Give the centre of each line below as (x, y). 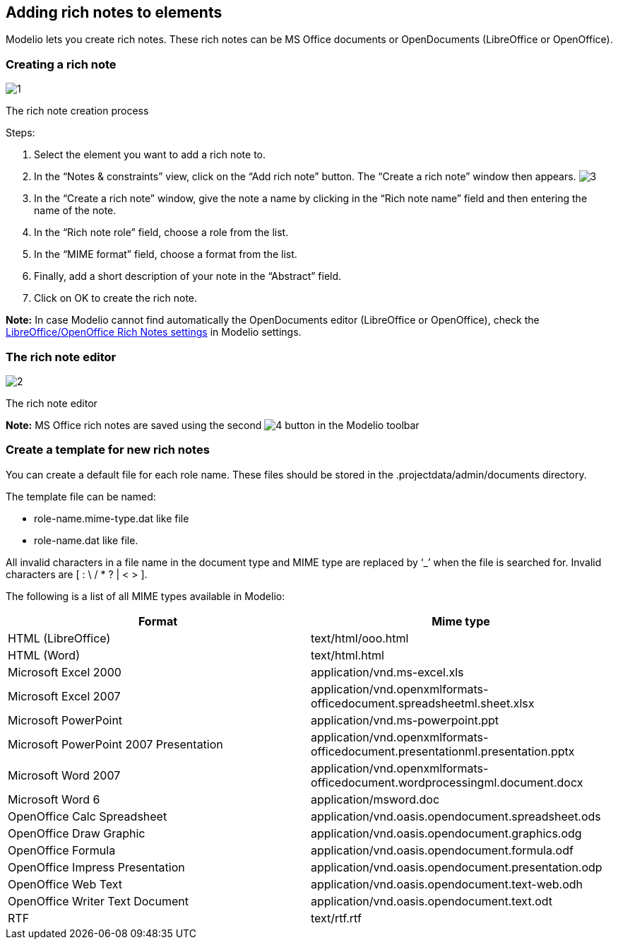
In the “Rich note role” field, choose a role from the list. (161, 233)
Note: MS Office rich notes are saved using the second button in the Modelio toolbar (213, 425)
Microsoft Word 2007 (64, 775)
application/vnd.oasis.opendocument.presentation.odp (457, 867)
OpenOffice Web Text (65, 884)
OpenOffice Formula (62, 850)
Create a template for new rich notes (108, 450)
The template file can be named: (81, 496)
